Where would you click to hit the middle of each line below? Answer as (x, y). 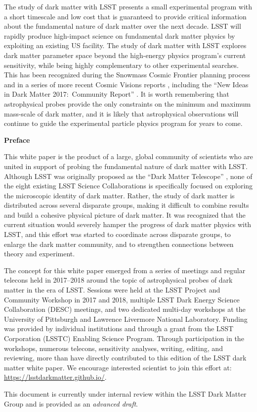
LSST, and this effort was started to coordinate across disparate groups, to (117, 234)
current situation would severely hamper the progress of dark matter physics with (128, 224)
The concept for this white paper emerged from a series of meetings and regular (125, 270)
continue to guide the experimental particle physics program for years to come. (123, 123)
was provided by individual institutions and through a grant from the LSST (119, 328)
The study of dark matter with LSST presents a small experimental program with (128, 6)
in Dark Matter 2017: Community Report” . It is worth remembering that (117, 94)
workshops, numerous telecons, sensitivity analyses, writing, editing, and (113, 348)
